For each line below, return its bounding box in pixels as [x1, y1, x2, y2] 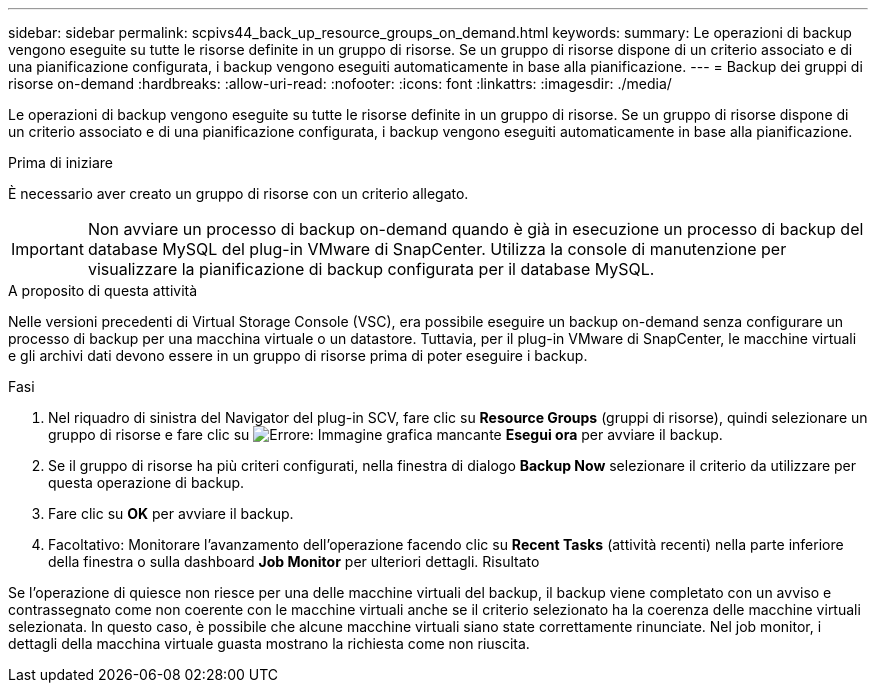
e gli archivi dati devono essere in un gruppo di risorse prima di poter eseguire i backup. [8, 347, 588, 364]
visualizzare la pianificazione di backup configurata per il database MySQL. [87, 259, 655, 279]
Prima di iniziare [8, 154, 113, 171]
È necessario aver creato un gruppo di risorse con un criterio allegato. [8, 185, 469, 202]
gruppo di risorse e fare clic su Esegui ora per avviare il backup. [48, 426, 723, 443]
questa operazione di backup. [48, 474, 245, 491]
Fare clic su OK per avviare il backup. [48, 505, 294, 522]
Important [11, 239, 84, 259]
